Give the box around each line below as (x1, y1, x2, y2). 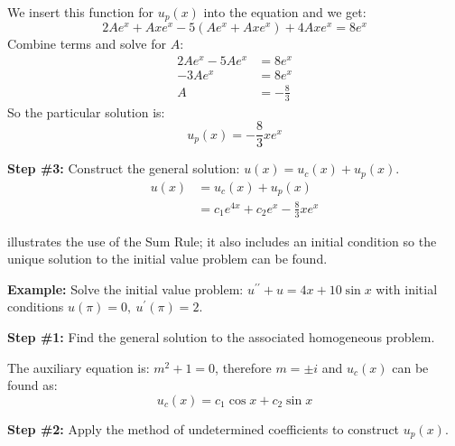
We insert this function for (7, 3, 154, 21)
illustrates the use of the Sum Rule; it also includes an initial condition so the (7, 231, 437, 250)
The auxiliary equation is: (7, 358, 150, 376)
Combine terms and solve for (7, 34, 166, 53)
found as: (7, 376, 58, 395)
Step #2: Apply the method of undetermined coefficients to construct (7, 419, 400, 438)
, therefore (215, 358, 272, 376)
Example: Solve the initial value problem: (7, 279, 244, 298)
